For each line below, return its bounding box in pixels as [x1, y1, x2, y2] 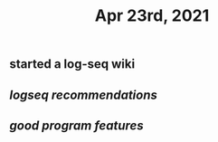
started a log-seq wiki [9, 56, 136, 72]
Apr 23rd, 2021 [94, 5, 210, 26]
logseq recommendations [9, 87, 158, 102]
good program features [9, 118, 144, 133]
